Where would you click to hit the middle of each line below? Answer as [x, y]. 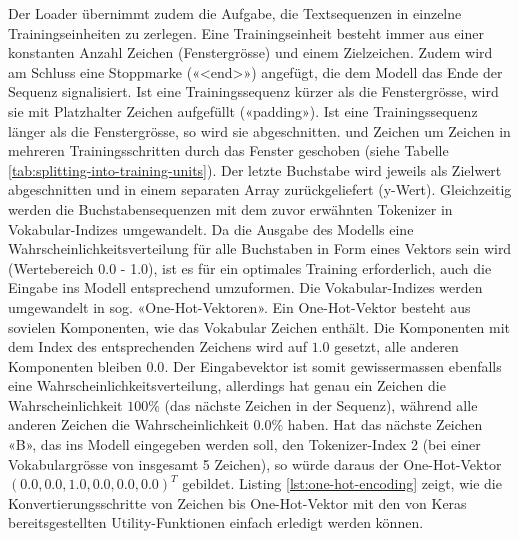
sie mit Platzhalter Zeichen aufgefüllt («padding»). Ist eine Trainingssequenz [243, 110]
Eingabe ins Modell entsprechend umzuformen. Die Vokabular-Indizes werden [245, 287]
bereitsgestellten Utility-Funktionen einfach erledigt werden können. [216, 522]
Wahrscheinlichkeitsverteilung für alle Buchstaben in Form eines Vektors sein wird [260, 248]
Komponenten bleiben [75, 365]
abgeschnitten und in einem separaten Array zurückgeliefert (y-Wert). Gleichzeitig [260, 189]
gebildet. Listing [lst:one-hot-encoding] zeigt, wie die [342, 483]
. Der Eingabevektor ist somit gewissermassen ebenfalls [333, 365]
